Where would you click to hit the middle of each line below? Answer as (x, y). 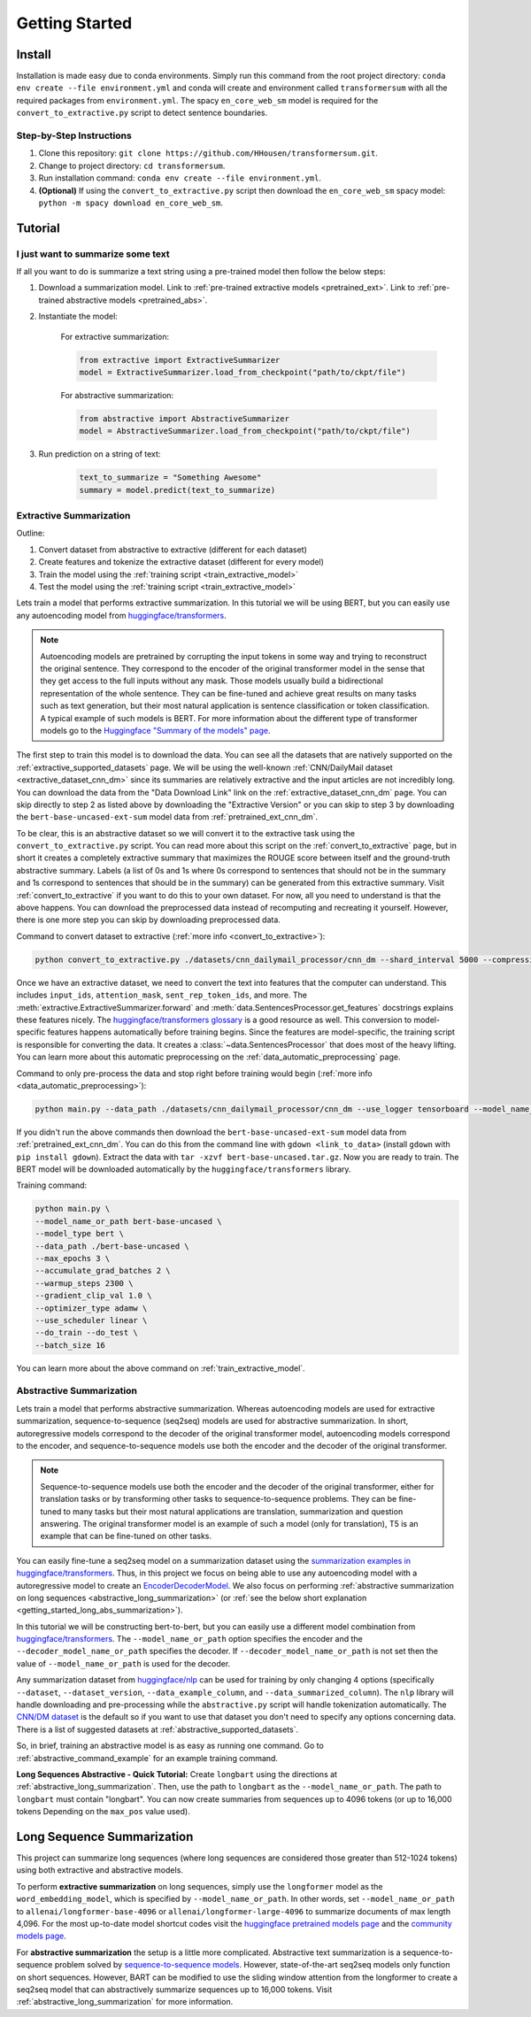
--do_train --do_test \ (87, 1333)
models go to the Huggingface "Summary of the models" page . (155, 730)
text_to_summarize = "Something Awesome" (170, 477)
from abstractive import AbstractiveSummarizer (184, 419)
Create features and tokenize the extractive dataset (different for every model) (181, 562)
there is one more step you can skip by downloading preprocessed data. (148, 920)
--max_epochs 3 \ (73, 1258)
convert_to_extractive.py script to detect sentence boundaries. (142, 113)
